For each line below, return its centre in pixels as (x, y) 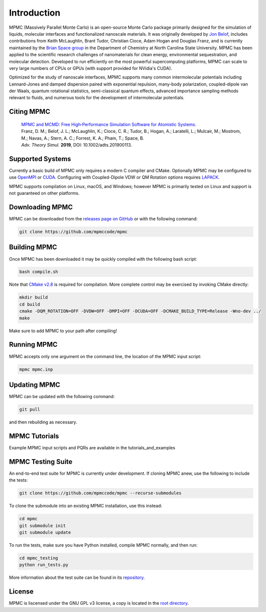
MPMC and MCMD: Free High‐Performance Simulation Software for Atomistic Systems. (109, 124)
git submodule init (42, 526)
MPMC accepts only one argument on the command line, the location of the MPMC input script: (105, 356)
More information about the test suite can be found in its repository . (77, 578)
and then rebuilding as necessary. (43, 422)
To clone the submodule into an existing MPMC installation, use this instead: (85, 506)
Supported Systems (40, 159)
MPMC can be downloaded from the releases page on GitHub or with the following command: (103, 219)
